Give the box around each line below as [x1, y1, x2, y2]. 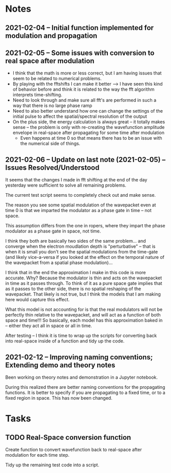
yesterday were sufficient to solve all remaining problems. [5, 182, 126, 189]
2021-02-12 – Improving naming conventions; [5, 353, 153, 361]
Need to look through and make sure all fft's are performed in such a [12, 97, 157, 103]
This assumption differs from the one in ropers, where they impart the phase [5, 223, 165, 229]
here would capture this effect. [5, 297, 70, 303]
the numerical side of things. [20, 141, 80, 147]
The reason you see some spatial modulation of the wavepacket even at [5, 202, 156, 208]
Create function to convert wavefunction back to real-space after [5, 446, 142, 453]
